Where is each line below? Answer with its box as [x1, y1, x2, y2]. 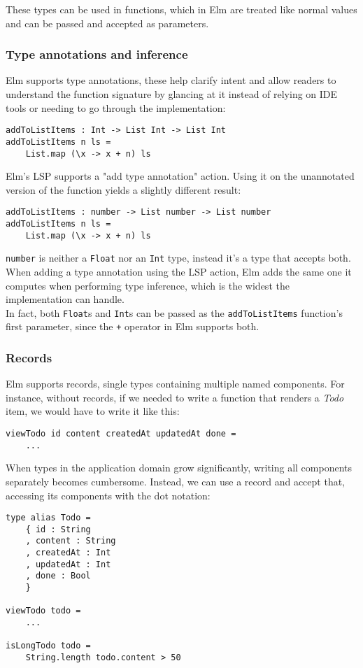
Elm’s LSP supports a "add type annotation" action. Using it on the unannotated [6, 169, 355, 183]
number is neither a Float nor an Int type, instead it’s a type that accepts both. [6, 250, 351, 265]
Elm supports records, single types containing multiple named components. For [6, 376, 345, 391]
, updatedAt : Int [25, 559, 111, 569]
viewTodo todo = [6, 606, 81, 616]
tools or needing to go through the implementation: [6, 100, 226, 115]
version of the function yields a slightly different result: [6, 182, 241, 197]
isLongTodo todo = [6, 641, 91, 651]
